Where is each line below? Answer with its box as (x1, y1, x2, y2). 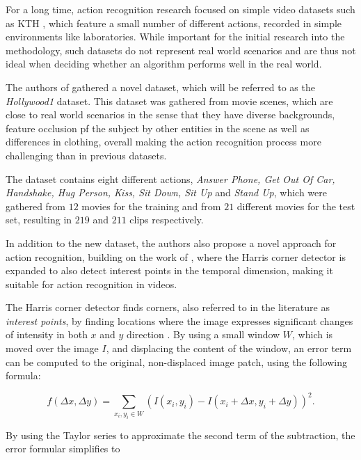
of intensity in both (6, 327, 88, 342)
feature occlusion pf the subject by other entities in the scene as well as (6, 120, 310, 135)
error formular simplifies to (6, 441, 120, 456)
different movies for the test (236, 198, 355, 213)
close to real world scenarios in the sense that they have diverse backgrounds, (6, 107, 335, 122)
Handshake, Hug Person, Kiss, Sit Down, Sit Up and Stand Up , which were (6, 185, 328, 200)
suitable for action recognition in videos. (6, 276, 177, 291)
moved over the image (6, 341, 99, 356)
